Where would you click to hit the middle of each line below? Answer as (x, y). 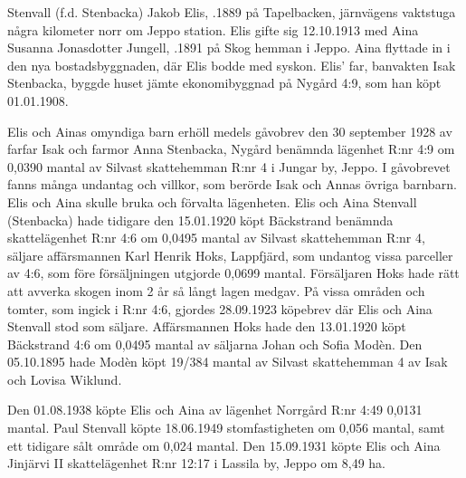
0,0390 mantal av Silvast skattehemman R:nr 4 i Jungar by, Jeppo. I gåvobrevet (229, 166)
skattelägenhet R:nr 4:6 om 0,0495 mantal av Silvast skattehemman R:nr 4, (216, 238)
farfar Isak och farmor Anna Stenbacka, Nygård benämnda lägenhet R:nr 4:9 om (231, 149)
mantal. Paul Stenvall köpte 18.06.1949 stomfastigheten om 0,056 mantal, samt (226, 428)
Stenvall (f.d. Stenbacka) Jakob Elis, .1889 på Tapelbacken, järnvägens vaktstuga (232, 12)
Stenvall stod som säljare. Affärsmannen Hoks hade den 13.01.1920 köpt (207, 326)
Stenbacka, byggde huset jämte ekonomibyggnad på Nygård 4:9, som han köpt (224, 83)
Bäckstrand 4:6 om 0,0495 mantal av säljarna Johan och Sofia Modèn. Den (215, 344)
